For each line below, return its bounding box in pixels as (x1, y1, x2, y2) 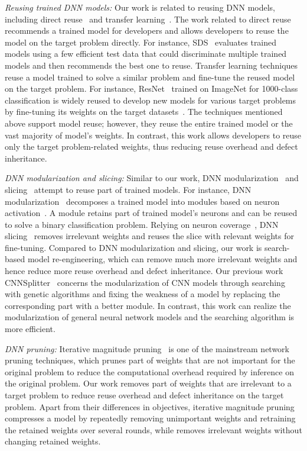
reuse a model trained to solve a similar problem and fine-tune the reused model (5, 70, 295, 83)
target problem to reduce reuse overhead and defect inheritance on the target (5, 389, 284, 401)
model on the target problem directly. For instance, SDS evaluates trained (5, 36, 277, 48)
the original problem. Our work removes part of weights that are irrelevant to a (5, 377, 292, 389)
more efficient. (5, 323, 55, 335)
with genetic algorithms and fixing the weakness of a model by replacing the (5, 288, 280, 300)
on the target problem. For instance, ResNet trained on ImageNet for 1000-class (5, 82, 298, 95)
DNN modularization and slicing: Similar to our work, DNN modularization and (5, 172, 299, 184)
